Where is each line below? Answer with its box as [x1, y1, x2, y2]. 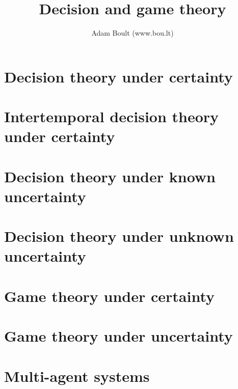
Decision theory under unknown [4, 226, 234, 246]
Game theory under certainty [4, 285, 215, 306]
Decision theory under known [4, 165, 216, 186]
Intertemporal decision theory [4, 106, 219, 127]
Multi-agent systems [4, 365, 150, 386]
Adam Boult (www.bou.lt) [91, 27, 174, 38]
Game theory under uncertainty [4, 325, 233, 346]
